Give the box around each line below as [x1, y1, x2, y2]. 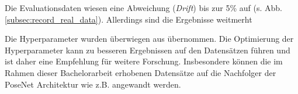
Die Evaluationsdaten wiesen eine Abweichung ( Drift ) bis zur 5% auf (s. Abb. [5, 2, 282, 13]
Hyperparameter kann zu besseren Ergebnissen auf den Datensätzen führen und [5, 44, 290, 56]
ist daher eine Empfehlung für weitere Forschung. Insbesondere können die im [5, 55, 283, 67]
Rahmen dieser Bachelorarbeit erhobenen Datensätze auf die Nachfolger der [5, 66, 276, 78]
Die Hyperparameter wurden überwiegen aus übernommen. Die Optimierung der [5, 32, 294, 45]
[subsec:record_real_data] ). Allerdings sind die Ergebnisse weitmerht [5, 13, 252, 25]
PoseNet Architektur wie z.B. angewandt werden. [5, 78, 181, 90]
